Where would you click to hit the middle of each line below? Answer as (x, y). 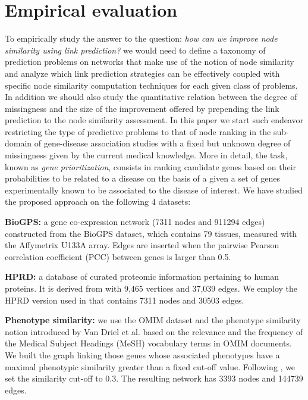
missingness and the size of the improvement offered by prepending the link (142, 108)
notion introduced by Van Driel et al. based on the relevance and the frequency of (154, 331)
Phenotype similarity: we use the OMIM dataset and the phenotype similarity (153, 320)
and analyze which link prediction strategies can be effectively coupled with (142, 73)
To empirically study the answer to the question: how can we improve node (141, 38)
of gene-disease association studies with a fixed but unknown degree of (162, 143)
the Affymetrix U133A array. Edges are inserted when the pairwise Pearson (142, 245)
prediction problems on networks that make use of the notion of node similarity (150, 62)
